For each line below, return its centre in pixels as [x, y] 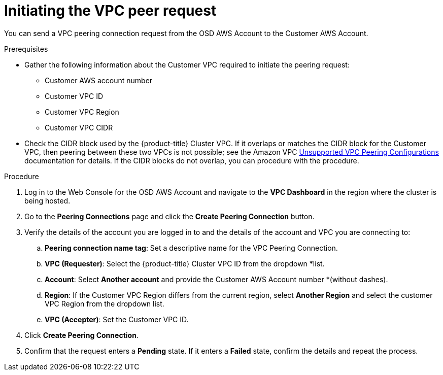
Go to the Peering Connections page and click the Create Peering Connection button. [169, 216]
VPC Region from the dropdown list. [105, 303]
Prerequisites [26, 49]
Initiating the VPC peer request [110, 11]
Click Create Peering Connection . [81, 335]
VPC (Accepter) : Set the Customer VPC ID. [117, 319]
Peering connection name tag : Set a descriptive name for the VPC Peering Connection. [191, 248]
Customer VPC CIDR [79, 127]
